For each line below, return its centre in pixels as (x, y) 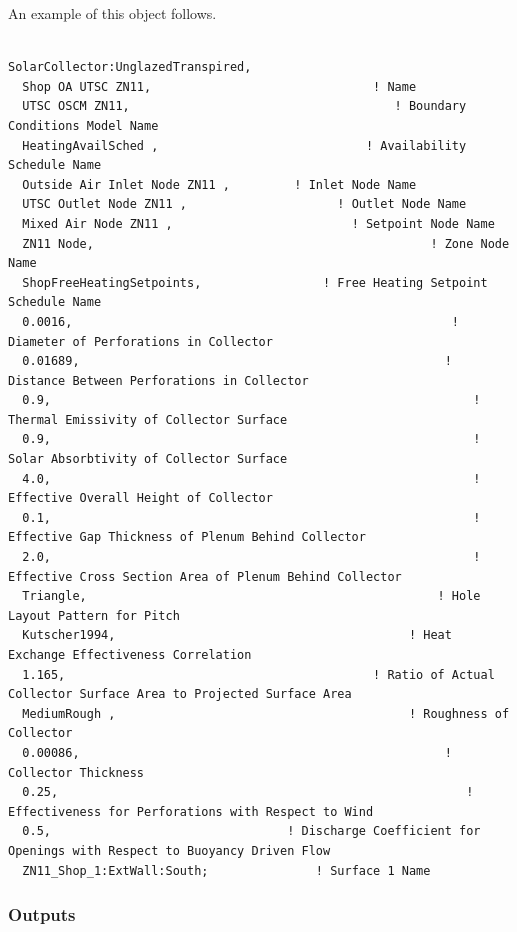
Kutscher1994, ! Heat (237, 635)
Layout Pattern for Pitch (94, 615)
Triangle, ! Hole (251, 596)
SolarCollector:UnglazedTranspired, (130, 67)
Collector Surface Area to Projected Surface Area (180, 694)
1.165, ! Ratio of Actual (258, 674)
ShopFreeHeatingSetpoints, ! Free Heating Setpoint (255, 282)
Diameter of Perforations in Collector (140, 341)
